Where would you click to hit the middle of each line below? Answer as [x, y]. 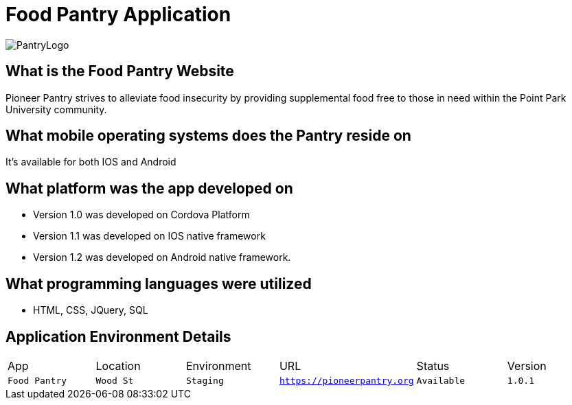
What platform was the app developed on [149, 188]
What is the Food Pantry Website [120, 71]
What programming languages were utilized [159, 283]
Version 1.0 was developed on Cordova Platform [141, 215]
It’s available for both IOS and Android [91, 162]
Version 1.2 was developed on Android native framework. [162, 257]
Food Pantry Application [118, 14]
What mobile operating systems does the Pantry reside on [208, 136]
